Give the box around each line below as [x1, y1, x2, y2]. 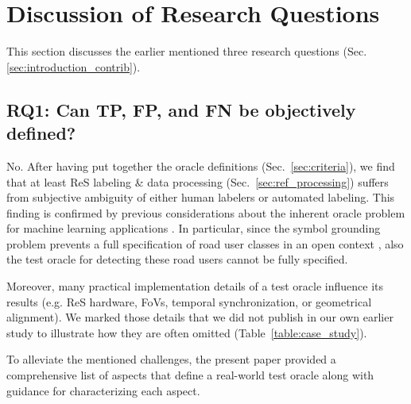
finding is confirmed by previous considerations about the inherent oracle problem [6, 204, 405, 221]
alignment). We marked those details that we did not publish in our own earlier [6, 309, 394, 325]
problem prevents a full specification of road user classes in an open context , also [6, 235, 404, 252]
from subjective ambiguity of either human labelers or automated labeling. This [6, 189, 395, 206]
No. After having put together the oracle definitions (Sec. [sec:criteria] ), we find [6, 157, 395, 174]
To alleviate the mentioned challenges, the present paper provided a [6, 351, 336, 367]
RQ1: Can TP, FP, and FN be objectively [6, 97, 356, 121]
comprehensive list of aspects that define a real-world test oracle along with [6, 367, 374, 383]
